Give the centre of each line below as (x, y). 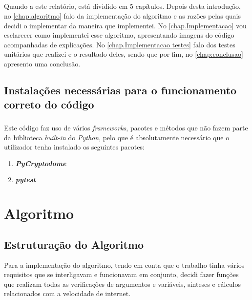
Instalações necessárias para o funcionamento (120, 90)
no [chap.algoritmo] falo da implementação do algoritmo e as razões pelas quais (122, 15)
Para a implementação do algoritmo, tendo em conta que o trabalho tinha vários (124, 265)
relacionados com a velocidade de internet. (67, 293)
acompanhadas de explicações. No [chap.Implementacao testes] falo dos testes (120, 44)
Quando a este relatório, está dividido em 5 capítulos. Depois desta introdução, (122, 6)
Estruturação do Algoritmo (74, 244)
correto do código (49, 104)
